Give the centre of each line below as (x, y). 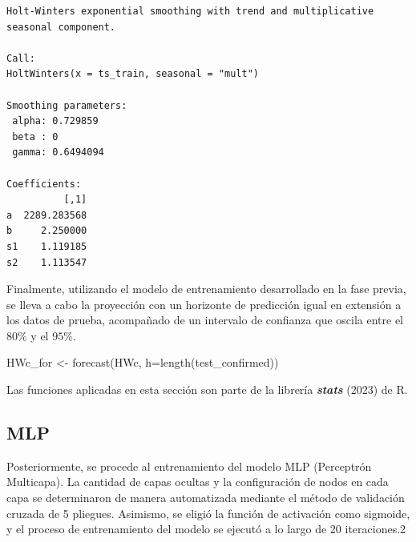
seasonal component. (61, 27)
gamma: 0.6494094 (58, 153)
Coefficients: (44, 184)
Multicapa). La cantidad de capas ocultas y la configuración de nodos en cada (198, 482)
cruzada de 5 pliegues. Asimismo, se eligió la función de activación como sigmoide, (208, 513)
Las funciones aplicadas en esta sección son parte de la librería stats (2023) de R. (207, 389)
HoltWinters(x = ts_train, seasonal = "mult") (133, 74)
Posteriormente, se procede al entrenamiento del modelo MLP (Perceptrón (189, 466)
